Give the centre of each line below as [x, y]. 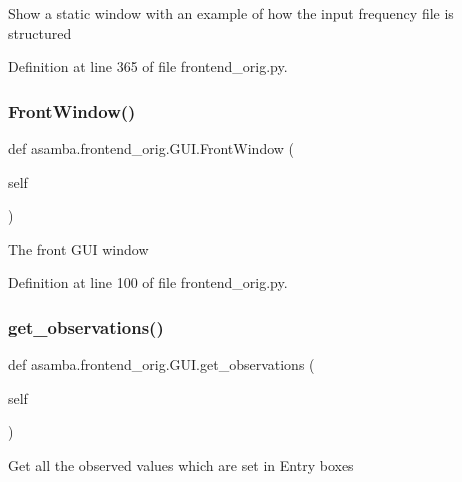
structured [40, 32]
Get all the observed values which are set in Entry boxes [181, 464]
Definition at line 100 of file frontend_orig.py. [148, 282]
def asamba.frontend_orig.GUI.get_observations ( [161, 364]
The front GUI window [78, 248]
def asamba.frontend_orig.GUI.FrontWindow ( [151, 148]
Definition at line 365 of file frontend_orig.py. [148, 66]
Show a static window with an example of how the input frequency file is [231, 13]
